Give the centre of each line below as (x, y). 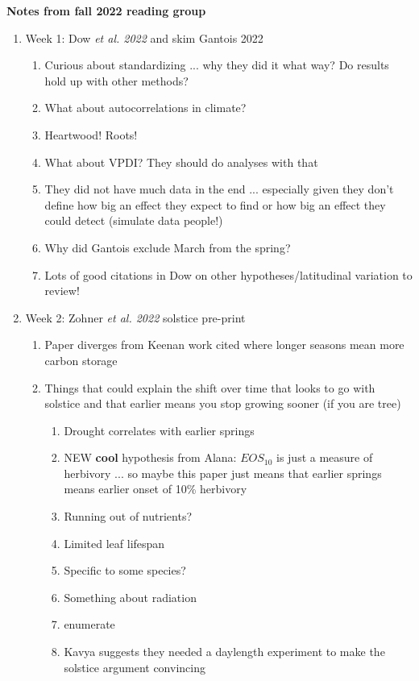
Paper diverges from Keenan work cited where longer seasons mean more (224, 345)
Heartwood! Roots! (91, 134)
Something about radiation (130, 597)
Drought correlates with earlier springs (159, 430)
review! (62, 291)
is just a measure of (325, 457)
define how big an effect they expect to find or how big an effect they (215, 204)
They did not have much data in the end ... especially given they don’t (219, 189)
